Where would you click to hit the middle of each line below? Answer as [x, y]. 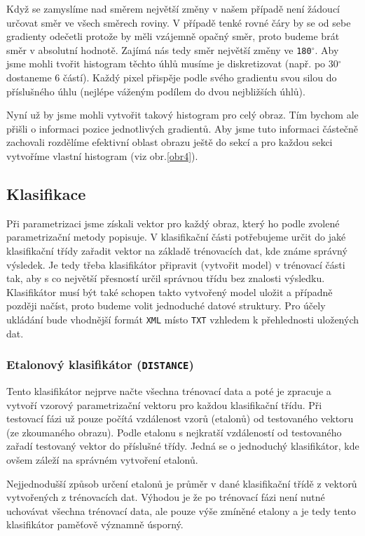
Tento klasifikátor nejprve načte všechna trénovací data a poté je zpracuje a [169, 390]
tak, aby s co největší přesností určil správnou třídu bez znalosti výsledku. [166, 278]
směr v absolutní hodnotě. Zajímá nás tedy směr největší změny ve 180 [159, 49]
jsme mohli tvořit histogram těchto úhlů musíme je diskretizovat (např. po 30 [172, 63]
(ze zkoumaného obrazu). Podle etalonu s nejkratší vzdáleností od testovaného [174, 432]
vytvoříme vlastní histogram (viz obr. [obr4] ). [102, 156]
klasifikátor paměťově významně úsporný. [95, 524]
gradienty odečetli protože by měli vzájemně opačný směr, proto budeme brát [173, 36]
